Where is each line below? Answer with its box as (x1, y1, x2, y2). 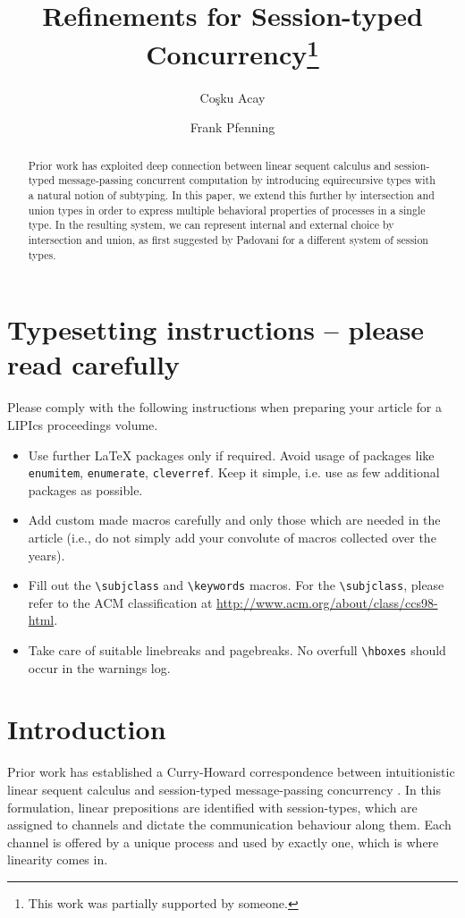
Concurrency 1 (146, 32, 319, 72)
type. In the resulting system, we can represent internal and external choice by (28, 217, 394, 232)
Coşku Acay (199, 88, 266, 106)
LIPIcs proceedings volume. (7, 415, 158, 434)
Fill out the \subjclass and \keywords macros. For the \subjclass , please (28, 576, 444, 594)
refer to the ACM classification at (28, 593, 213, 611)
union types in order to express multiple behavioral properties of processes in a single (28, 202, 426, 217)
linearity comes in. (7, 850, 108, 869)
